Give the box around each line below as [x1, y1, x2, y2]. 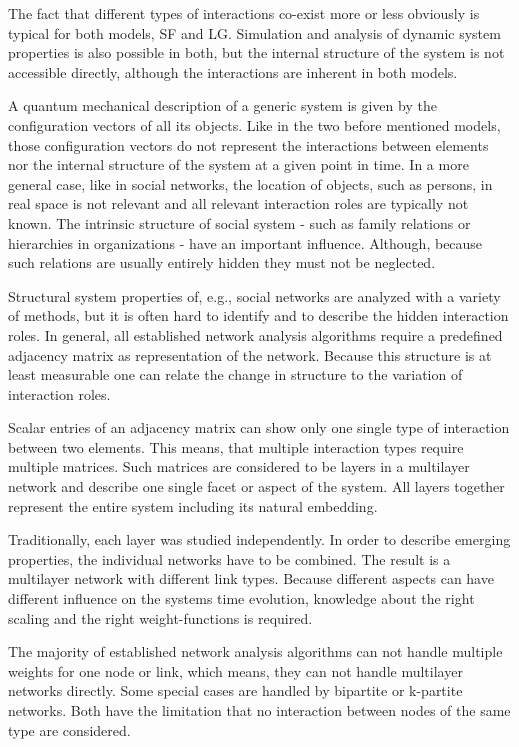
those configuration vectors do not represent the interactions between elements [8, 134, 489, 155]
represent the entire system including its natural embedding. [8, 495, 378, 516]
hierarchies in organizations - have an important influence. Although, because [8, 232, 483, 253]
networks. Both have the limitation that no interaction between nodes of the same [8, 700, 511, 720]
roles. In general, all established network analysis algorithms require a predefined [8, 324, 503, 345]
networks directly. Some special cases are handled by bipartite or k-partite [8, 680, 463, 701]
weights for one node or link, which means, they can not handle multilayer [8, 660, 463, 681]
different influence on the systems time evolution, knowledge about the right [8, 588, 475, 609]
